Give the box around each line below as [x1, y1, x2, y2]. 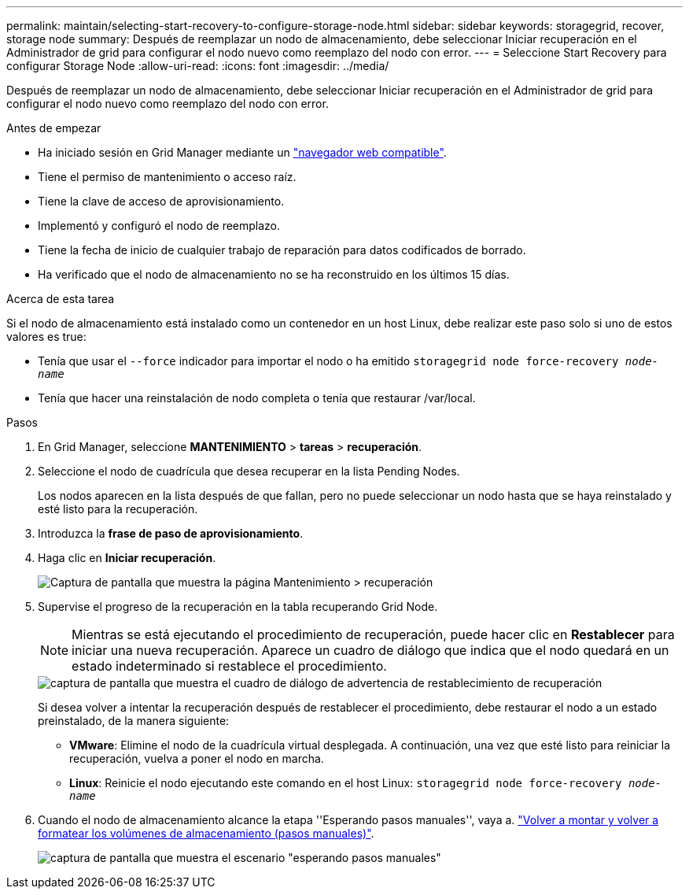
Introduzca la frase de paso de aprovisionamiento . [38, 527, 304, 540]
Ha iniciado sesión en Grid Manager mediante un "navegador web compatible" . [38, 146, 447, 159]
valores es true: [6, 330, 87, 343]
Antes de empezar [6, 121, 101, 135]
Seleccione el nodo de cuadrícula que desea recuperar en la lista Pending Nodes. [38, 464, 460, 478]
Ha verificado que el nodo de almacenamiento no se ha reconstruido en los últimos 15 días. [38, 268, 510, 281]
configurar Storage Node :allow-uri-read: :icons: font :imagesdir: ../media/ [6, 59, 389, 72]
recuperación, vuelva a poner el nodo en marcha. [69, 752, 324, 765]
